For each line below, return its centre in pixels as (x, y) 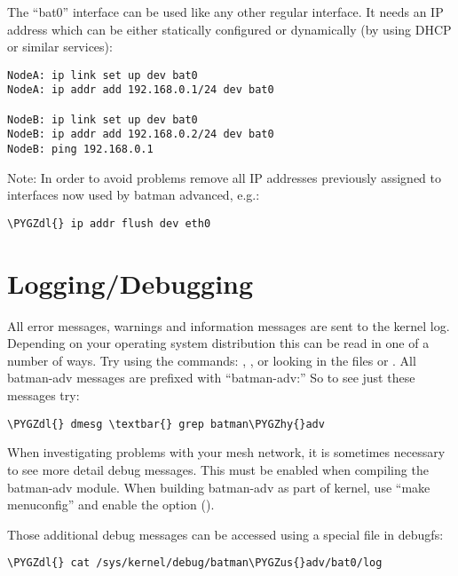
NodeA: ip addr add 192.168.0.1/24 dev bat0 (141, 90)
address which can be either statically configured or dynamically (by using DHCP (229, 29)
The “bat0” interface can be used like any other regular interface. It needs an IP (225, 12)
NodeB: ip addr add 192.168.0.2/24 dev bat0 (141, 134)
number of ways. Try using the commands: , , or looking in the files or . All (212, 360)
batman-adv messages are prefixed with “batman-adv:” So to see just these (211, 378)
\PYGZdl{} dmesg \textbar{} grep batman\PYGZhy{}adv (166, 424)
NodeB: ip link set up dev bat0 (103, 119)
